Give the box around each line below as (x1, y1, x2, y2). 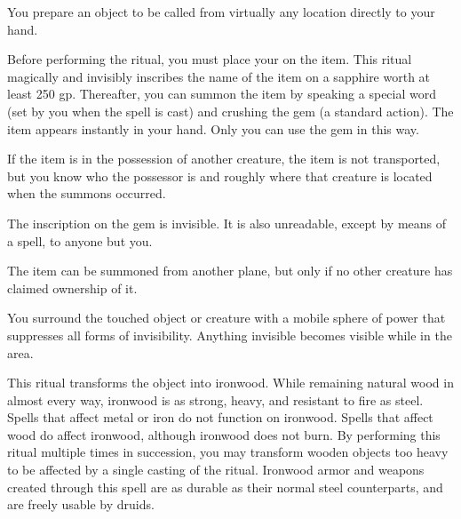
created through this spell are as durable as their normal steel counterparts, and (7, 477, 443, 496)
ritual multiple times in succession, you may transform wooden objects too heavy (7, 443, 449, 461)
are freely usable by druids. (7, 495, 155, 514)
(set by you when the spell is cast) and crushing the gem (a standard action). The (7, 101, 454, 120)
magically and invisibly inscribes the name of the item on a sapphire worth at (7, 67, 431, 85)
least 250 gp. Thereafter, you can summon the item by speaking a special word (7, 84, 436, 103)
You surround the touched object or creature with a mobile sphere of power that (7, 308, 446, 327)
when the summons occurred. (7, 184, 166, 203)
